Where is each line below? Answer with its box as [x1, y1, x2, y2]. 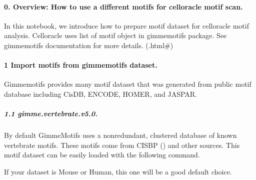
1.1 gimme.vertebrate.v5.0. [4, 108, 98, 119]
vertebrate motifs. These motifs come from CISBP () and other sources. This [4, 139, 240, 150]
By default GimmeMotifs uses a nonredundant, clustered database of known [4, 130, 237, 140]
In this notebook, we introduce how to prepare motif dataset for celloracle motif [4, 20, 249, 31]
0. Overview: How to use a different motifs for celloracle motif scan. [4, 1, 243, 12]
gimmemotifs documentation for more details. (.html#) [4, 40, 173, 50]
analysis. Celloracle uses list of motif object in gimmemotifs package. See [4, 30, 227, 41]
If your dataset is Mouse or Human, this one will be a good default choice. [4, 166, 232, 176]
